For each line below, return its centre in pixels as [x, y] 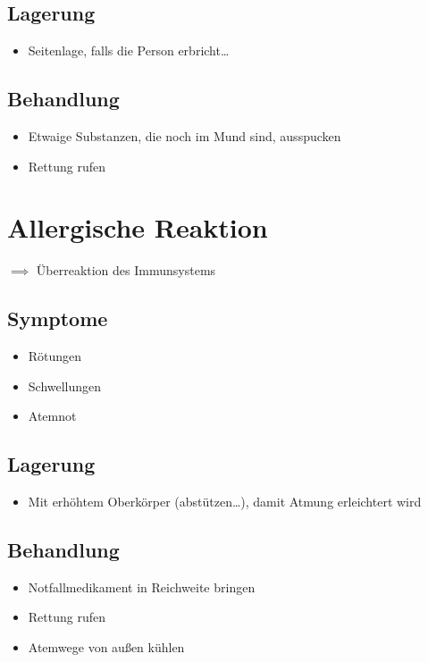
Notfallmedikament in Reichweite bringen [142, 587]
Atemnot [52, 416]
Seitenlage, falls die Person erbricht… [129, 50]
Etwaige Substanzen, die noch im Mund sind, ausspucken [185, 136]
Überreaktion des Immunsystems [126, 270]
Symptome [58, 318]
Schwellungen [65, 385]
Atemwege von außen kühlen [106, 647]
